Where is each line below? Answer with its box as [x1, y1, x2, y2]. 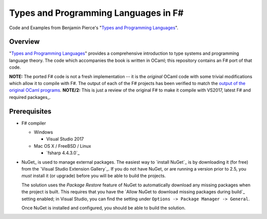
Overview [9, 38, 40, 46]
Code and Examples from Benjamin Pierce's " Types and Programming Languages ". [9, 25, 178, 31]
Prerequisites [9, 107, 51, 116]
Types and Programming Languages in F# [9, 7, 184, 18]
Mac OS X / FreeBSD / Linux [34, 143, 91, 149]
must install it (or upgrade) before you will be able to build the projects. [21, 173, 166, 179]
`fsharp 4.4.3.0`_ [46, 150, 80, 156]
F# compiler [21, 120, 46, 126]
